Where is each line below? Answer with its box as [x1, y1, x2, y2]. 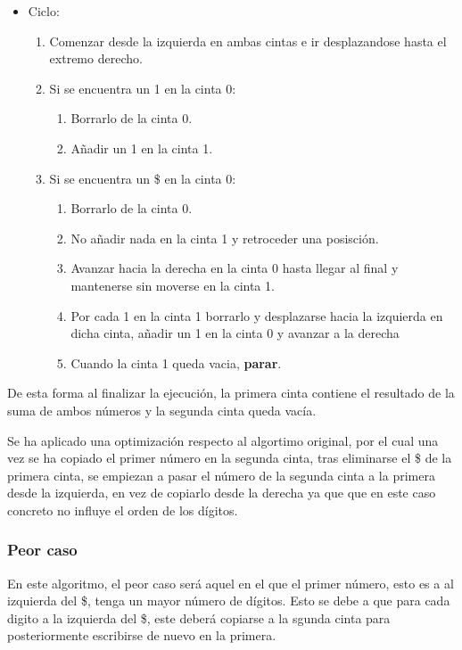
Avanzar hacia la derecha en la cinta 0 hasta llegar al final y [70, 259, 399, 277]
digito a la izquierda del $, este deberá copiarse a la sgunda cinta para [7, 608, 391, 627]
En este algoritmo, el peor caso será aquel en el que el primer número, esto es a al [7, 573, 454, 592]
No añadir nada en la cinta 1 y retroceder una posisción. [70, 228, 379, 247]
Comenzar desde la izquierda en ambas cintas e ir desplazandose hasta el [49, 31, 447, 50]
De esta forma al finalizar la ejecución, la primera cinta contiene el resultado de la [7, 383, 455, 402]
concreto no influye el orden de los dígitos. [7, 500, 238, 519]
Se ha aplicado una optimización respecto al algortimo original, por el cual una [7, 431, 439, 449]
